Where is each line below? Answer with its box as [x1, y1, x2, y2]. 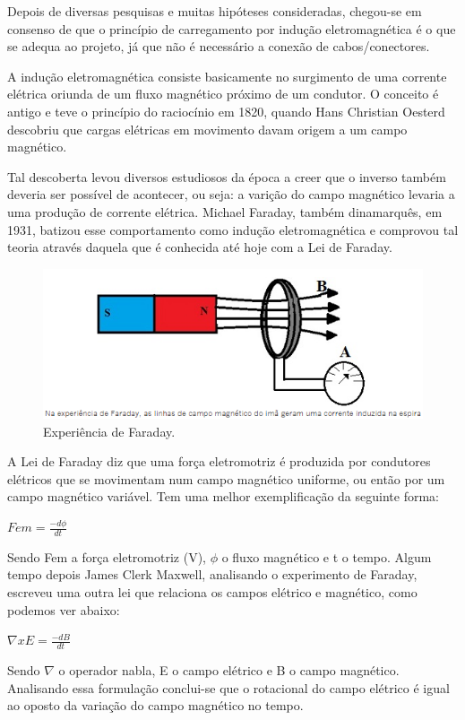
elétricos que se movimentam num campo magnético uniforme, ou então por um [7, 469, 445, 488]
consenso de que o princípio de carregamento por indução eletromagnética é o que [7, 19, 456, 38]
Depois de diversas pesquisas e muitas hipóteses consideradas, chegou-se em [7, 2, 422, 20]
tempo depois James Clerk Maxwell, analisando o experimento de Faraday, [7, 565, 418, 584]
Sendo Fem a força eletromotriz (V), [7, 547, 206, 566]
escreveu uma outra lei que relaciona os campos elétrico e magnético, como [7, 583, 418, 602]
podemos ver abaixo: [7, 600, 120, 619]
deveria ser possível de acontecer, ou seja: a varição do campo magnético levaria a [7, 185, 455, 204]
